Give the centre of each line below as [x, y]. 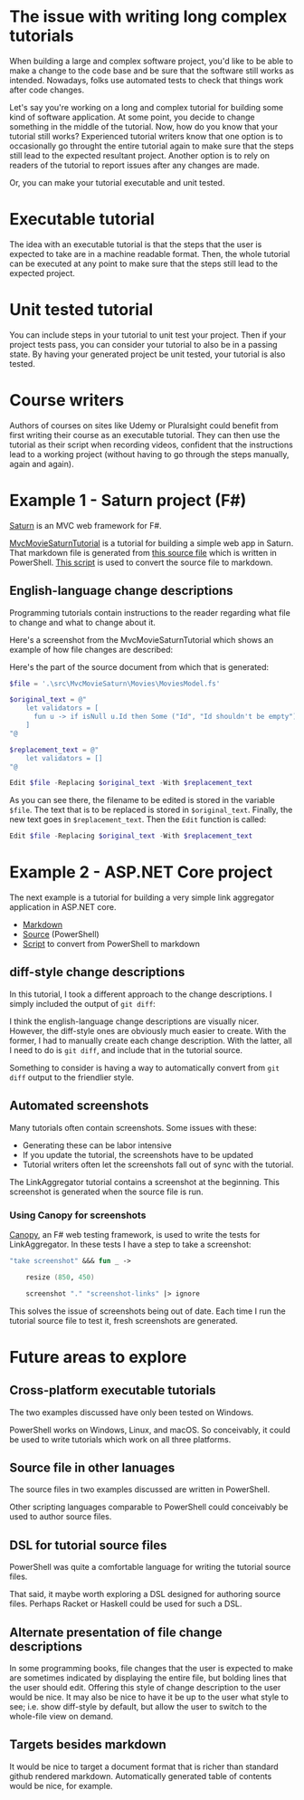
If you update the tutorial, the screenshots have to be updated [138, 1154]
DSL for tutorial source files [88, 1545]
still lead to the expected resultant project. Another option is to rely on [139, 155]
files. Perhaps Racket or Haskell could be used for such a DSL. [126, 1604]
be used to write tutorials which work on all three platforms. [120, 1439]
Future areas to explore [98, 1357]
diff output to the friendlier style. [71, 1077]
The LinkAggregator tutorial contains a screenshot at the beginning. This [145, 1182]
